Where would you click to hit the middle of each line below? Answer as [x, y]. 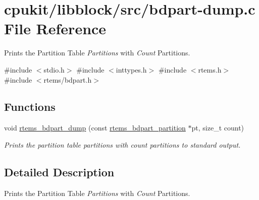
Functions [30, 107]
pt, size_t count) [218, 128]
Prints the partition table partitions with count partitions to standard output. [122, 144]
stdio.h [54, 69]
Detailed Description [59, 172]
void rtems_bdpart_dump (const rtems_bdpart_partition [95, 128]
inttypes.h [131, 69]
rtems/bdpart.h [68, 79]
